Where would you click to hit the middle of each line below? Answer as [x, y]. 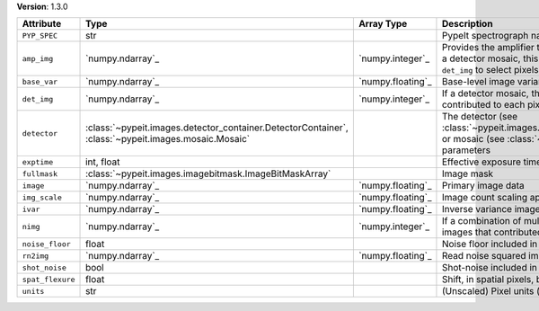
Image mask [468, 173]
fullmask [40, 174]
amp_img [38, 58]
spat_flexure [49, 279]
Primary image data [483, 186]
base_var [40, 81]
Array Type [383, 24]
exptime [38, 162]
